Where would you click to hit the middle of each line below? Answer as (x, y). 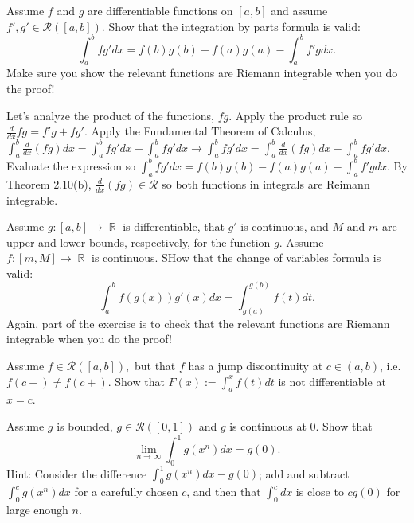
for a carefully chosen (126, 492)
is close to (320, 492)
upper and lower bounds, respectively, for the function (139, 242)
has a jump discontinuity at (256, 365)
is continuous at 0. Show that (301, 425)
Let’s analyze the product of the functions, (110, 115)
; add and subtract (304, 473)
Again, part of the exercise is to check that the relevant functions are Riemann (198, 323)
